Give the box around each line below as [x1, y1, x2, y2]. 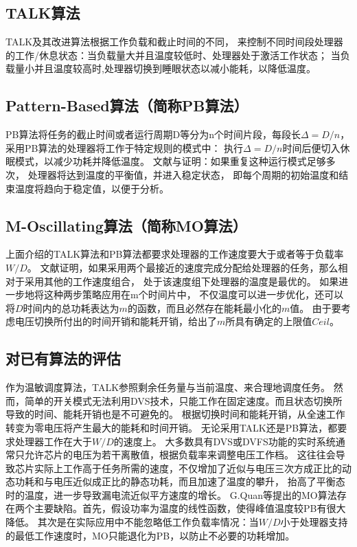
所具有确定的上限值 [225, 314, 312, 328]
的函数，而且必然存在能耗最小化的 [127, 300, 281, 315]
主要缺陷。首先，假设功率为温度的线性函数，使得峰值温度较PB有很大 [34, 501, 346, 515]
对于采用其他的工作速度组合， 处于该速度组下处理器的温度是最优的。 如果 [5, 273, 339, 288]
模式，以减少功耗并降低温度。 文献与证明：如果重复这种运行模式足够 [14, 154, 326, 168]
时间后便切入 [282, 140, 341, 155]
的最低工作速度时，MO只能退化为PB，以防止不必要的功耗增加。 [5, 528, 295, 542]
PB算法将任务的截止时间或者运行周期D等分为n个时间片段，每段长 [5, 127, 301, 142]
